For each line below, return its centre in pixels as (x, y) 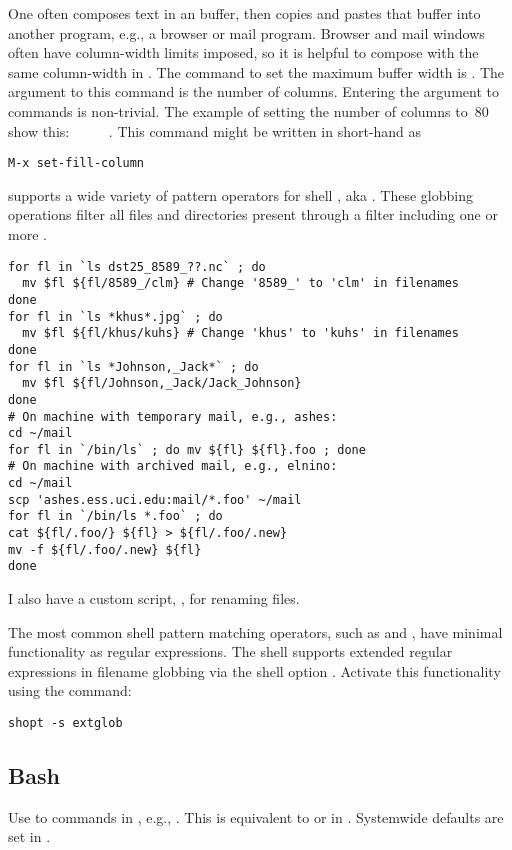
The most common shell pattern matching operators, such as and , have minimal (255, 631)
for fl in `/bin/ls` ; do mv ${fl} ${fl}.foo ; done (187, 449)
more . (27, 234)
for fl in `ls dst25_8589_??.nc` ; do (137, 266)
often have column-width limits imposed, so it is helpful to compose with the (243, 52)
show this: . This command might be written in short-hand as (215, 130)
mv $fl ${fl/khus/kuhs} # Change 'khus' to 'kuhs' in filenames (241, 333)
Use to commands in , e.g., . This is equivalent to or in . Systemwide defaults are (256, 816)
